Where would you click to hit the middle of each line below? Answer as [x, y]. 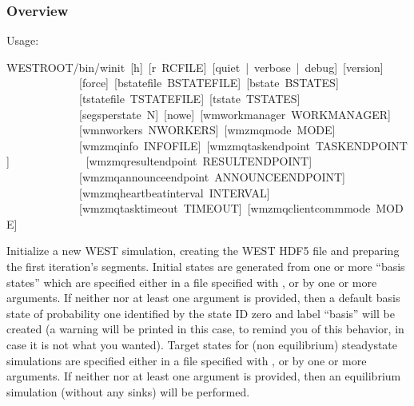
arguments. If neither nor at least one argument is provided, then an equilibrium [204, 376]
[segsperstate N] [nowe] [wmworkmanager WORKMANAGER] [235, 114]
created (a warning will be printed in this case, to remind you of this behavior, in [205, 329]
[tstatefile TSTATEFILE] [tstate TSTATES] [189, 98]
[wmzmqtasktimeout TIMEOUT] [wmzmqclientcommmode [225, 208]
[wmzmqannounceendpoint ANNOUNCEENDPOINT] [212, 176]
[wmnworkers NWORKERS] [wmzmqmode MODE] [207, 130]
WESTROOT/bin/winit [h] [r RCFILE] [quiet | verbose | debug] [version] [195, 67]
